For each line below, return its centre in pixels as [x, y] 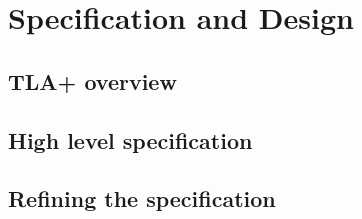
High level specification [130, 139]
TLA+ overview [92, 80]
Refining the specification [142, 198]
